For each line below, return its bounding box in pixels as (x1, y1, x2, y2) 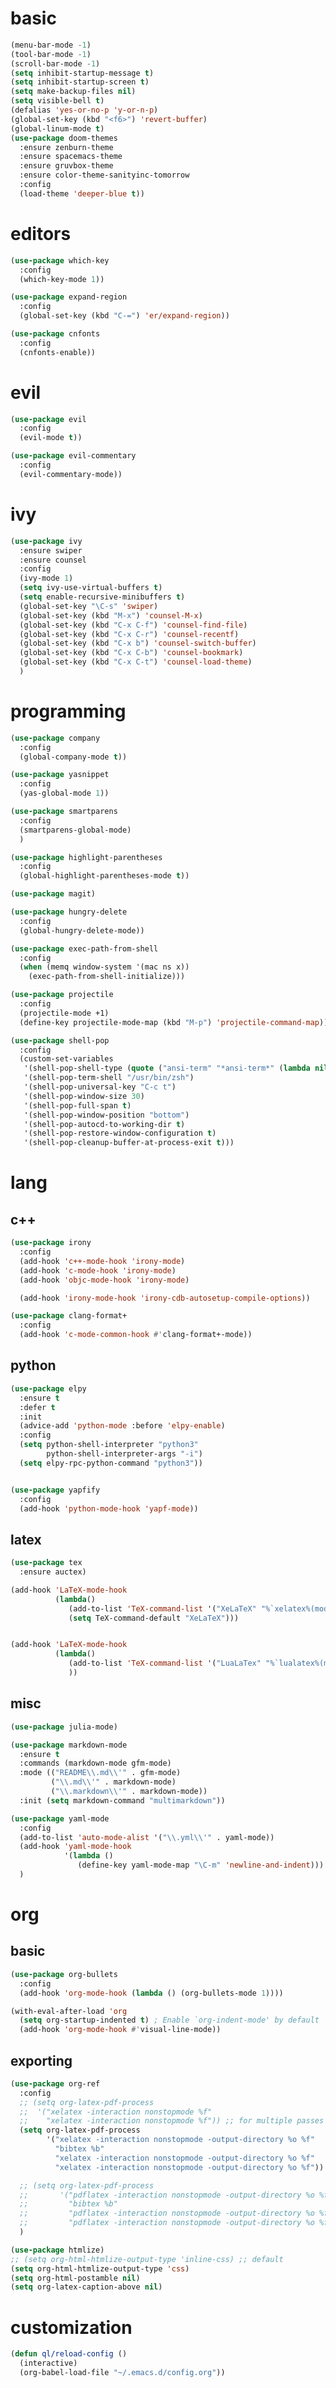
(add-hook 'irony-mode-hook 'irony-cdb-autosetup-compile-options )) (19, 1293, 311, 1303)
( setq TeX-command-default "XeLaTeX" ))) (68, 1613, 240, 1623)
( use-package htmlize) (10, 2245, 105, 2255)
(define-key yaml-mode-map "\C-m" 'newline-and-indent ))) (77, 1860, 325, 1871)
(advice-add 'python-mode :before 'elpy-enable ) (19, 1421, 226, 1431)
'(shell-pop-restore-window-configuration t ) (23, 1128, 217, 1139)
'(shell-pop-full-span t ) (23, 1100, 132, 1111)
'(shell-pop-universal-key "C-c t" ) (23, 1082, 177, 1092)
